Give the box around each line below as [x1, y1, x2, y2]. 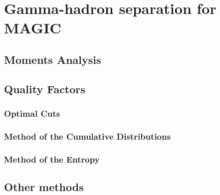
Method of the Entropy [4, 153, 100, 165]
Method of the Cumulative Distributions [4, 130, 171, 142]
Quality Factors [4, 81, 85, 96]
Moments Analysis [4, 51, 101, 67]
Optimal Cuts [4, 107, 60, 120]
